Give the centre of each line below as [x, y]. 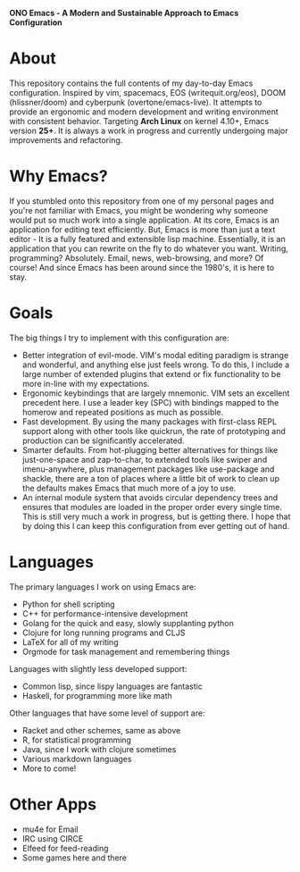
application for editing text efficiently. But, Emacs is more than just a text [142, 229]
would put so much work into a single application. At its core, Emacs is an [144, 220]
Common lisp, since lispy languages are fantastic [112, 686]
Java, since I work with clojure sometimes [99, 749]
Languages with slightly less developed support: [98, 668]
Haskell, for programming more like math [97, 695]
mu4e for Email [50, 829]
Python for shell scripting [68, 604]
